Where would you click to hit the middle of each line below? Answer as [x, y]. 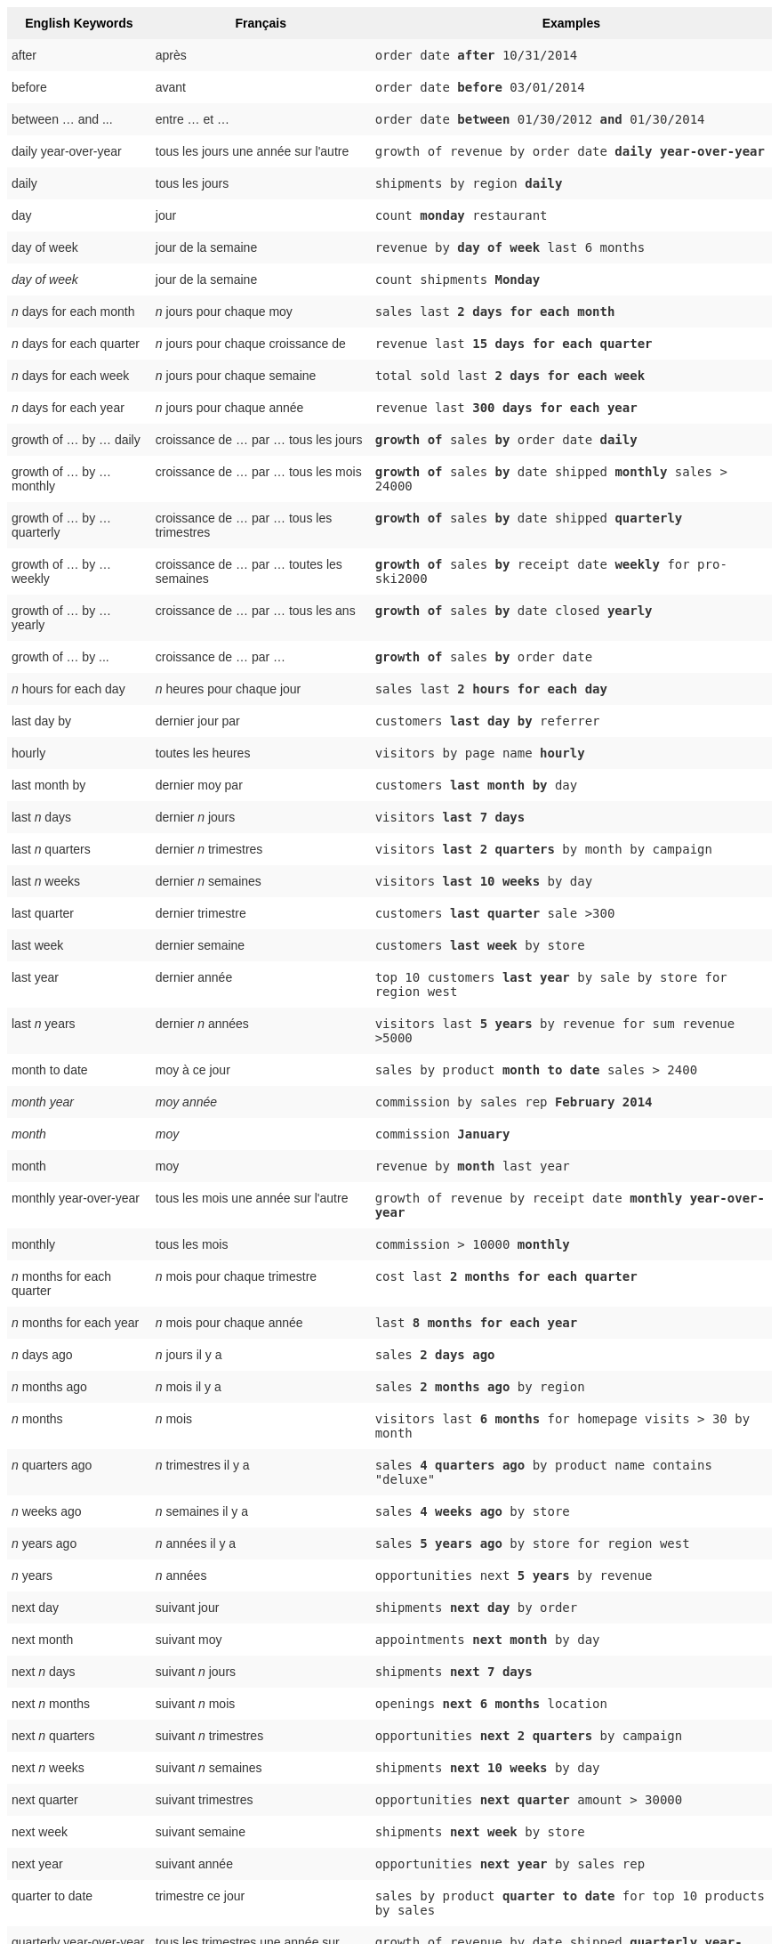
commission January [442, 1134]
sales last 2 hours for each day [491, 689]
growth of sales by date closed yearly [514, 611]
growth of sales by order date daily [506, 440]
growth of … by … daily [76, 440]
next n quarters [53, 1736]
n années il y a [196, 1543]
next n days [44, 1672]
